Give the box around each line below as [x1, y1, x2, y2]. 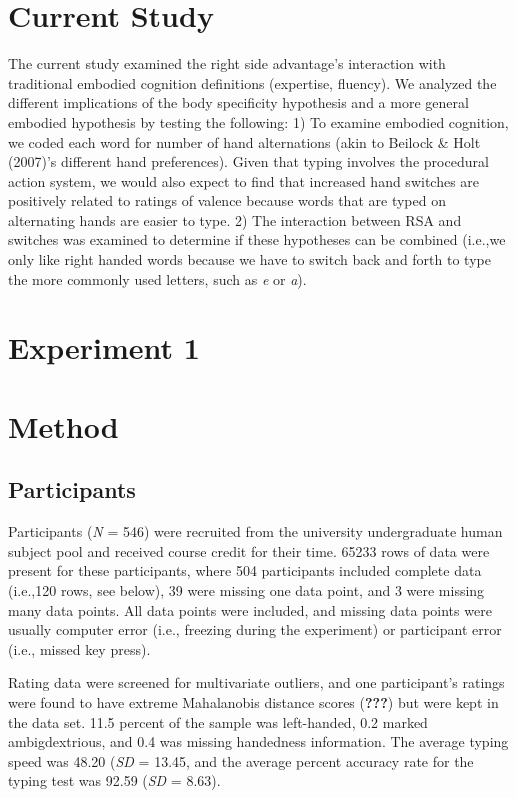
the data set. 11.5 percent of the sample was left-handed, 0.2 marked [8, 711, 428, 732]
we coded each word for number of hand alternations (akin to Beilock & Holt [8, 131, 481, 152]
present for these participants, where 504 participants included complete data [8, 560, 482, 581]
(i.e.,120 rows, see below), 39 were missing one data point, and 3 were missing [8, 579, 485, 600]
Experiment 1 [8, 327, 200, 368]
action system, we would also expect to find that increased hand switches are [8, 170, 480, 191]
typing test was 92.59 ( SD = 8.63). [8, 770, 221, 791]
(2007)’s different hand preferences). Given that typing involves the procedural [8, 151, 489, 172]
